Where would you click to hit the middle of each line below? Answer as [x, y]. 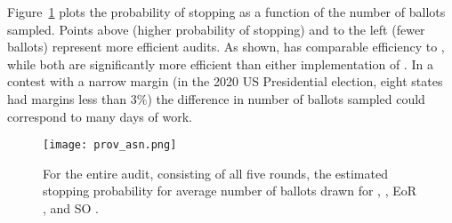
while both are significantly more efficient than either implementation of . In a [220, 64]
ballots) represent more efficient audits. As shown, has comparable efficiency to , [226, 47]
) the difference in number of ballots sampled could [286, 98]
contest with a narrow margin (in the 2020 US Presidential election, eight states [225, 81]
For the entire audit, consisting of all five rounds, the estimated [215, 173]
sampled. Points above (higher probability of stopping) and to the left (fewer [216, 29]
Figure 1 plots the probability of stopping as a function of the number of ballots [226, 12]
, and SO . [71, 208]
